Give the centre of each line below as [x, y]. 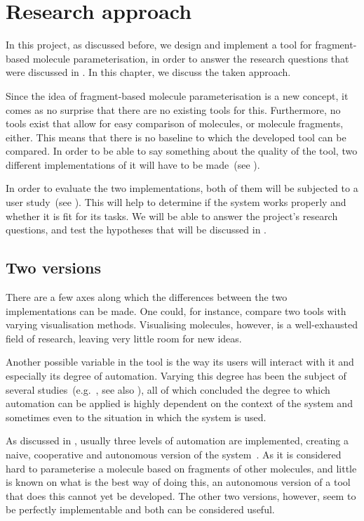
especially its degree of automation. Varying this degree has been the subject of [176, 376]
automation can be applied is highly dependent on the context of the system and [179, 403]
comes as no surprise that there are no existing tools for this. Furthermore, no [173, 109]
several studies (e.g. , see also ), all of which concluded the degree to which [168, 389]
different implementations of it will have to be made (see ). [133, 164]
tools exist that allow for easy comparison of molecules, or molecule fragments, [175, 123]
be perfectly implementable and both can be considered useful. [140, 509]
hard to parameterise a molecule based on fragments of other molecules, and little [181, 468]
